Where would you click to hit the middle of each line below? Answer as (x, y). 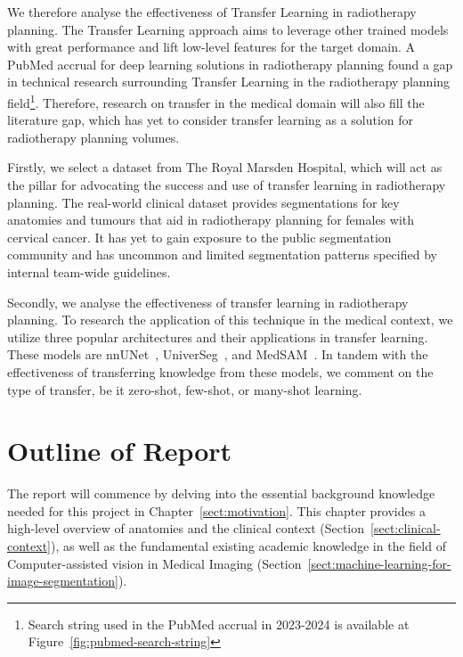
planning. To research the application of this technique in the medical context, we (230, 320)
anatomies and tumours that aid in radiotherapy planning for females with (211, 220)
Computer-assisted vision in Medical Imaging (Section (154, 563)
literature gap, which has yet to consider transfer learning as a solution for (211, 120)
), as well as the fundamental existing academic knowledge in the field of (248, 546)
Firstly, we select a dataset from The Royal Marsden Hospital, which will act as (225, 167)
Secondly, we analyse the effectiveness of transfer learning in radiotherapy (208, 302)
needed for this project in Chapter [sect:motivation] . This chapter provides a (216, 510)
